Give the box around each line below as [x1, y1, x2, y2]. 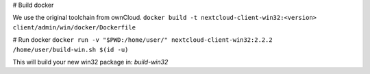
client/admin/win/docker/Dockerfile [12, 23, 136, 31]
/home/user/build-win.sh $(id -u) [12, 45, 129, 53]
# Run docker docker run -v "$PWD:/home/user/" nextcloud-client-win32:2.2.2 [12, 36, 273, 44]
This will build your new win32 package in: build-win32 [12, 58, 169, 66]
